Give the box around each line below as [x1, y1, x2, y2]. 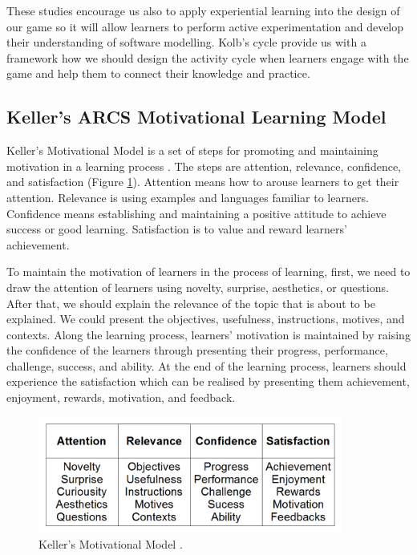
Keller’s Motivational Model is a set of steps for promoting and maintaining [6, 142, 379, 159]
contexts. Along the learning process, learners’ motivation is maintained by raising [6, 326, 411, 342]
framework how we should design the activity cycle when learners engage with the [6, 49, 409, 66]
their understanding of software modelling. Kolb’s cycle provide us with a [6, 34, 366, 51]
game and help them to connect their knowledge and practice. [6, 65, 310, 82]
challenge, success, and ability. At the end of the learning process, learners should [6, 357, 407, 374]
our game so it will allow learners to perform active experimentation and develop [6, 18, 404, 34]
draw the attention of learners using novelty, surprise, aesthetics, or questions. [6, 278, 389, 295]
